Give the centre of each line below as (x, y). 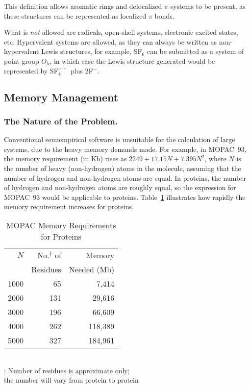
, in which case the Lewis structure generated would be (132, 61)
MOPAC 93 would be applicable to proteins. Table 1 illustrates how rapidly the (125, 197)
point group (22, 61)
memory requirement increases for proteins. (69, 206)
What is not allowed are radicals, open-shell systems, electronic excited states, (121, 32)
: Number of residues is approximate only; (67, 370)
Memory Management (61, 97)
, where (215, 158)
